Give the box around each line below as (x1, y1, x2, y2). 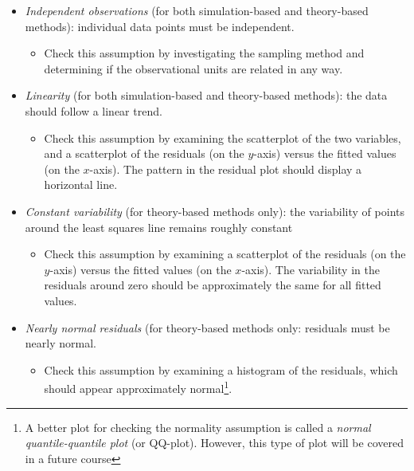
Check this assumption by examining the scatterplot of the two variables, (44, 129, 401, 146)
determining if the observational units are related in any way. (44, 60, 343, 77)
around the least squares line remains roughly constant (25, 218, 293, 235)
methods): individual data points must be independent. (25, 18, 295, 34)
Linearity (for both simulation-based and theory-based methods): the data (25, 87, 388, 104)
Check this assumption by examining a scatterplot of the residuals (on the (44, 245, 406, 262)
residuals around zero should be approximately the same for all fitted (44, 277, 381, 293)
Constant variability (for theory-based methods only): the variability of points (25, 202, 404, 219)
